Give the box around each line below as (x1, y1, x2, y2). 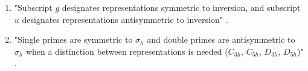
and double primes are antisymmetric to (147, 33, 295, 46)
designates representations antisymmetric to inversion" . (22, 13, 228, 25)
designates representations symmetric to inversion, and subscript (62, 1, 301, 13)
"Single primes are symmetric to (14, 33, 133, 46)
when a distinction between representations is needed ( (25, 45, 228, 57)
